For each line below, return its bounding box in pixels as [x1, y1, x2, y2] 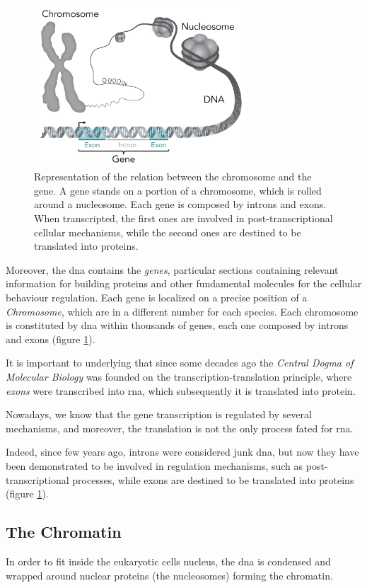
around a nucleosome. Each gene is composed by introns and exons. [34, 197, 327, 212]
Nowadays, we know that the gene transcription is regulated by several [6, 407, 312, 422]
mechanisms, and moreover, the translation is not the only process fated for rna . [6, 420, 354, 435]
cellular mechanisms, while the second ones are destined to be [34, 224, 301, 239]
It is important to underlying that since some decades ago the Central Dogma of [6, 355, 354, 370]
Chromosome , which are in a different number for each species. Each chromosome [6, 304, 359, 318]
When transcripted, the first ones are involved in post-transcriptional [34, 211, 333, 226]
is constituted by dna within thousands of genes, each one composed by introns [6, 318, 349, 333]
